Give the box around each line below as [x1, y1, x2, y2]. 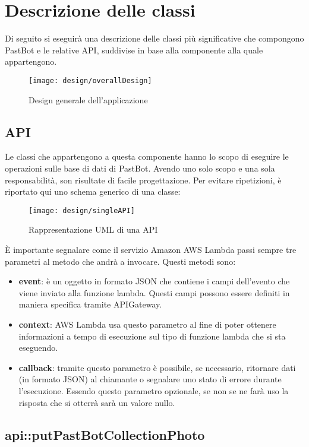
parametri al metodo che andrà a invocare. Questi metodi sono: [5, 255, 236, 267]
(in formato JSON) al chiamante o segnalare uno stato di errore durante [18, 373, 282, 385]
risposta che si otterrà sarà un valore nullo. [18, 396, 175, 408]
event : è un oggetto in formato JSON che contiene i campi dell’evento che [18, 275, 290, 287]
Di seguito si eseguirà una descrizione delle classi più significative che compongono [5, 32, 304, 45]
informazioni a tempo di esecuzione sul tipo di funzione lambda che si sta [18, 329, 286, 342]
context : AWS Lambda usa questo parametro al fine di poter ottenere [18, 318, 276, 330]
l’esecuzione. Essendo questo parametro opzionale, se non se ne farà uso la [18, 384, 289, 397]
